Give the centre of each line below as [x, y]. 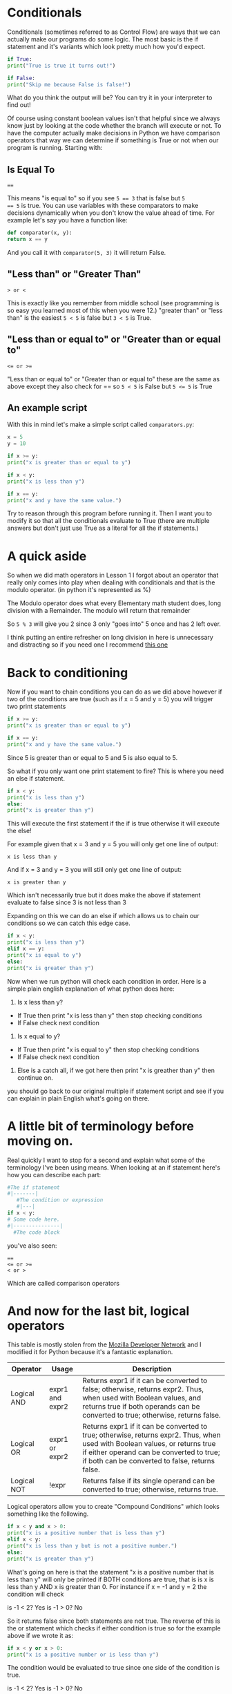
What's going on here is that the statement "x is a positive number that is [110, 1572]
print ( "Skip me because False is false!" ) [69, 84]
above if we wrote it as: [40, 1635]
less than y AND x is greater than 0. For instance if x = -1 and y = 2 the [107, 1586]
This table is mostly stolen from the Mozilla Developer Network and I [104, 1344]
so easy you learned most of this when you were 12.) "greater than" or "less [115, 310]
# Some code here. [33, 1219]
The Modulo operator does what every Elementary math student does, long [114, 603]
